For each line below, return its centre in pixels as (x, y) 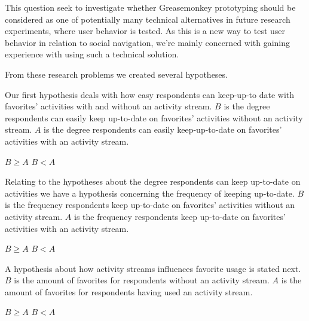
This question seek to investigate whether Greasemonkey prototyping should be (150, 7)
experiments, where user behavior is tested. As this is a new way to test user (145, 31)
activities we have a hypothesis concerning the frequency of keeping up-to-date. (150, 193)
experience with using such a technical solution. (92, 54)
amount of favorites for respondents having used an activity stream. (129, 291)
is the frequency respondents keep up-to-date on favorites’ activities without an (150, 205)
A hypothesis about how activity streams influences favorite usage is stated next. (153, 268)
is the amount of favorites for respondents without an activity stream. (142, 280)
